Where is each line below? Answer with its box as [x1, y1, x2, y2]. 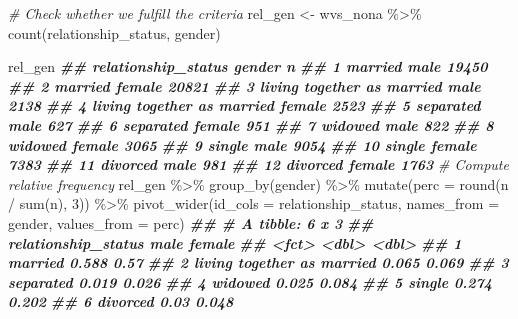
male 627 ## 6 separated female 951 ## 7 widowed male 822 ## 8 [8, 114, 494, 135]
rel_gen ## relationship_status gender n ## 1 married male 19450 [8, 56, 488, 77]
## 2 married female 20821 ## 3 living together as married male [8, 75, 481, 96]
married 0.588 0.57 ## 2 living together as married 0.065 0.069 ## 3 [8, 252, 509, 273]
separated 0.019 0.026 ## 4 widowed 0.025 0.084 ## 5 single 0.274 [8, 271, 492, 292]
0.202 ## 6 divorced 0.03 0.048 [8, 291, 234, 312]
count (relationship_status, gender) [8, 22, 221, 43]
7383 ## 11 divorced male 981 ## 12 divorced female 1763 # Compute [8, 154, 509, 175]
